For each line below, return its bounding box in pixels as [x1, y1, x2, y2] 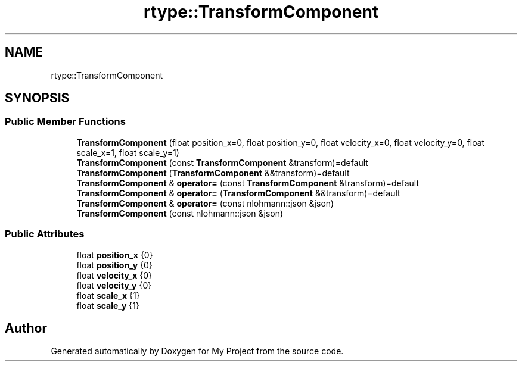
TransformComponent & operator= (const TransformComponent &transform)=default [76, 177, 420, 188]
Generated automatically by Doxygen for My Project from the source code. [51, 346, 344, 356]
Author [5, 320, 47, 336]
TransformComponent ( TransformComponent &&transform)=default [76, 167, 350, 178]
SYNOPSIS [5, 90, 70, 106]
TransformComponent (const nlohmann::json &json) [76, 208, 284, 218]
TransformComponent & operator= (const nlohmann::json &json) [76, 198, 334, 208]
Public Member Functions [5, 115, 126, 128]
